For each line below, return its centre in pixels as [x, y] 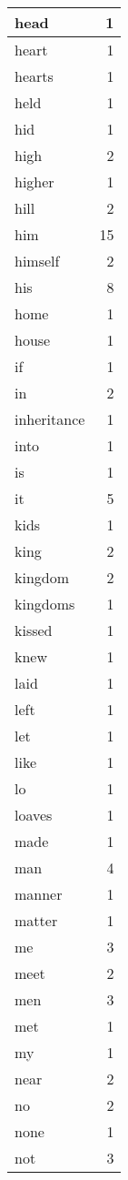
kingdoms [45, 604]
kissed [34, 630]
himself [37, 261]
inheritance [50, 419]
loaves [34, 815]
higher [34, 182]
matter [36, 920]
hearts [34, 76]
